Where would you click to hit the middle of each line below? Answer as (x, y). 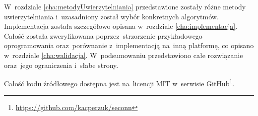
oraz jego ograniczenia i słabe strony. (61, 65)
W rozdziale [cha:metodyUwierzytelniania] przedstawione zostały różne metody (125, 6)
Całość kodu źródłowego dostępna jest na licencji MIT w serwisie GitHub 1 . (119, 83)
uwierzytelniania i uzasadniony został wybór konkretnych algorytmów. (111, 16)
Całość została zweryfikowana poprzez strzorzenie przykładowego (103, 35)
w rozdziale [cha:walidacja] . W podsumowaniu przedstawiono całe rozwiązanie (124, 55)
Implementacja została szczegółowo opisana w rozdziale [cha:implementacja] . (121, 26)
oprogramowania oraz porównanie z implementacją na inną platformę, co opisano (129, 45)
